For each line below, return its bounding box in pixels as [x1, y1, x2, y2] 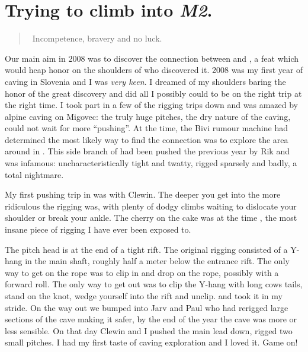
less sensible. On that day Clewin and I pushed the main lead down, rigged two [5, 324, 293, 337]
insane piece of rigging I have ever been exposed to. [5, 223, 191, 236]
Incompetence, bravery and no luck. [32, 32, 162, 45]
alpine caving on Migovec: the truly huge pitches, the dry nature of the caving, [5, 110, 291, 122]
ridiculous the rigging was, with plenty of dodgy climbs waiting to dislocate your [5, 199, 297, 212]
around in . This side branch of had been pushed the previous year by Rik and [5, 145, 290, 157]
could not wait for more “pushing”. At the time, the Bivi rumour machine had [5, 122, 288, 134]
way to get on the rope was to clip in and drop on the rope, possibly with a [5, 266, 279, 278]
